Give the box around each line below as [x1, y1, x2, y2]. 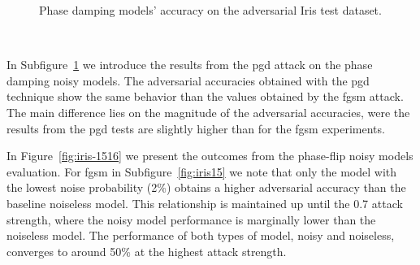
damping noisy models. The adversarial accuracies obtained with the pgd [6, 72, 370, 89]
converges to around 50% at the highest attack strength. [6, 242, 287, 259]
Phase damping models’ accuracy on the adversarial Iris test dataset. [39, 2, 382, 18]
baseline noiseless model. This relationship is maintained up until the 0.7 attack [6, 194, 403, 211]
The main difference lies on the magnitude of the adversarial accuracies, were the [6, 103, 410, 120]
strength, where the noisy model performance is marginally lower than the [6, 211, 376, 228]
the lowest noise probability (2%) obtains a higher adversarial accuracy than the [6, 179, 406, 196]
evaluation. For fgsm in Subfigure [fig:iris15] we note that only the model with [6, 163, 397, 180]
